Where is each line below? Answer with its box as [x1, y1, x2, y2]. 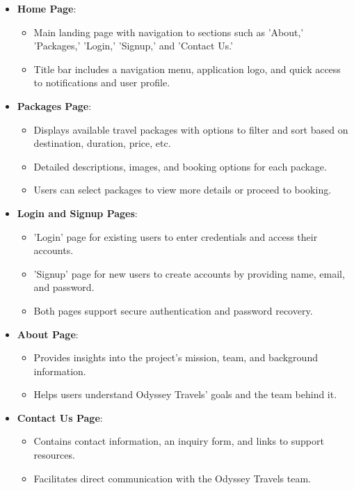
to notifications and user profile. [33, 75, 170, 90]
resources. [33, 448, 75, 462]
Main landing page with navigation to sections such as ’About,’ [33, 24, 304, 39]
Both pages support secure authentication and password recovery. [33, 303, 313, 317]
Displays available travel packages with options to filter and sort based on [33, 122, 348, 136]
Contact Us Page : [17, 410, 103, 425]
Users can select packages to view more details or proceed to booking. [33, 182, 332, 197]
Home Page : [17, 1, 77, 15]
